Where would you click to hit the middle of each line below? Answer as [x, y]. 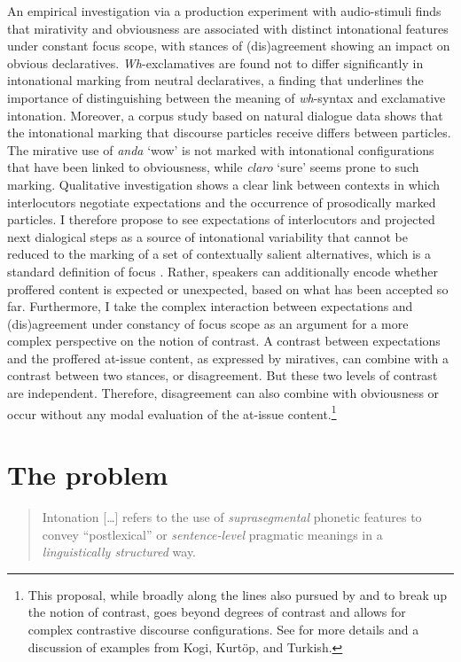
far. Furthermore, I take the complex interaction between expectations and [210, 306]
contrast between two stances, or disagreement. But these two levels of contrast [223, 375]
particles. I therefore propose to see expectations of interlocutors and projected [221, 219]
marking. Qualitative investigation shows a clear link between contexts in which [224, 184]
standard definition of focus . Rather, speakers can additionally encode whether [223, 271]
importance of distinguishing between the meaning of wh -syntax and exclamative [227, 97]
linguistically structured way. [119, 552]
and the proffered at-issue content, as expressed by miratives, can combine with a [228, 358]
